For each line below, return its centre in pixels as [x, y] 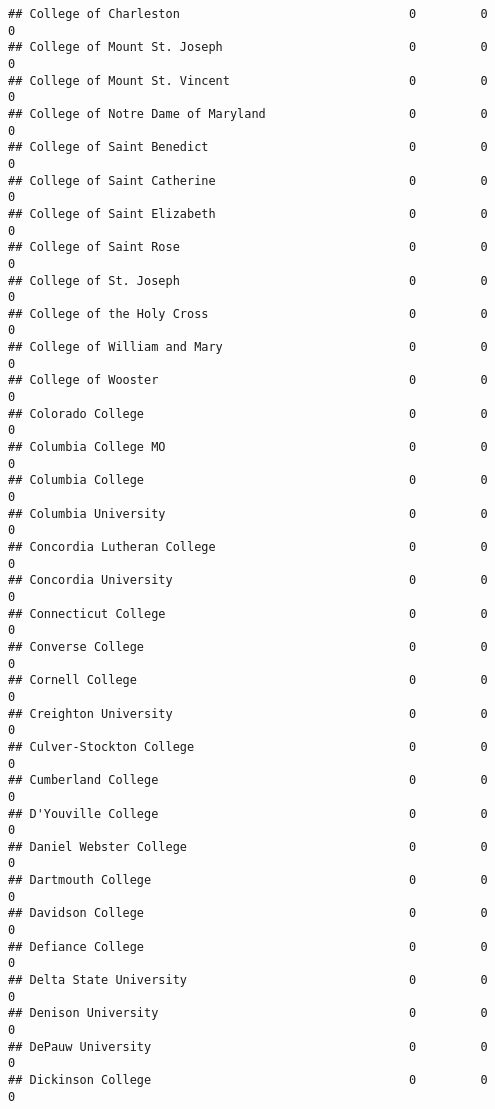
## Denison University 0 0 [248, 1013]
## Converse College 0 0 [248, 646]
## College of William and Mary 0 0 [248, 347]
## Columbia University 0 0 [248, 513]
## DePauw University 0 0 [248, 1046]
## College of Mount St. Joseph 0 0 [248, 47]
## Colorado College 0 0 [248, 413]
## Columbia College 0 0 [248, 480]
